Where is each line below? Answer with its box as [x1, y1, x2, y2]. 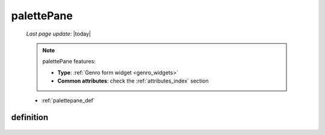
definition [11, 112, 49, 123]
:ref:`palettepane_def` [41, 96, 96, 104]
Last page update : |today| [26, 30, 91, 37]
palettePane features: [42, 58, 96, 65]
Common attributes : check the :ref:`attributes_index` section [57, 77, 209, 84]
